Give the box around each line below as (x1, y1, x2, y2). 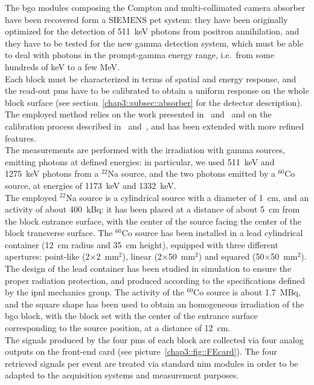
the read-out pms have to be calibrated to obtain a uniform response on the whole (5, 84, 309, 97)
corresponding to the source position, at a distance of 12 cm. (5, 321, 231, 334)
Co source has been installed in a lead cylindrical (121, 226, 303, 239)
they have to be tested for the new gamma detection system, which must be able (5, 36, 304, 49)
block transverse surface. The (5, 226, 113, 239)
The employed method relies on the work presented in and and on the (5, 108, 272, 120)
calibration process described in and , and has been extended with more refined (5, 119, 304, 132)
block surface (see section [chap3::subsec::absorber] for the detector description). (5, 96, 303, 108)
